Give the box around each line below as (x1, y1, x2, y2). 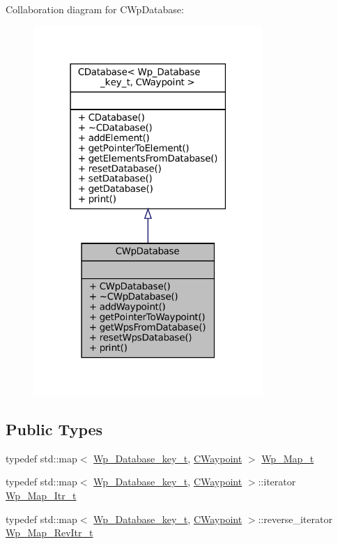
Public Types (6, 418, 103, 440)
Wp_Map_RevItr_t (6, 525, 93, 540)
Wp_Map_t (261, 451, 314, 465)
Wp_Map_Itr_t (6, 488, 77, 503)
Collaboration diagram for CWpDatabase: (6, 2, 184, 16)
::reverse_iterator (258, 511, 332, 526)
